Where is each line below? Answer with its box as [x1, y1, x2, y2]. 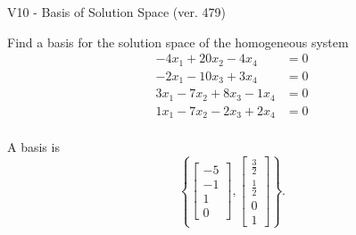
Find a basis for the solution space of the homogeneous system [7, 32, 349, 51]
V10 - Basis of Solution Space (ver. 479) [7, 3, 226, 21]
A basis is [7, 138, 60, 156]
